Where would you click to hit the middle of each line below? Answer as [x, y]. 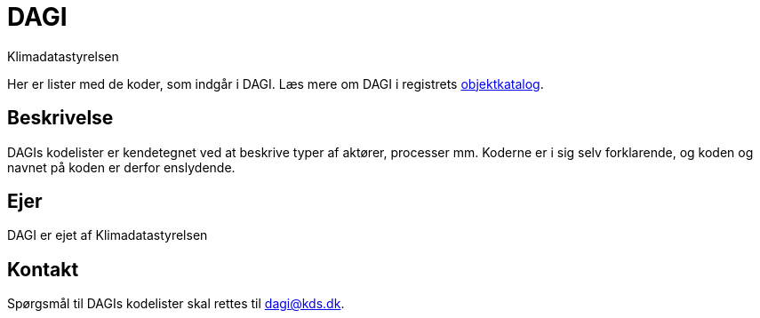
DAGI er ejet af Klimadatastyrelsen [108, 235]
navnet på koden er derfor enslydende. [121, 167]
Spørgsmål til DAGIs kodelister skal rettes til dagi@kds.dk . [176, 304]
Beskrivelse [60, 118]
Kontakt [43, 269]
